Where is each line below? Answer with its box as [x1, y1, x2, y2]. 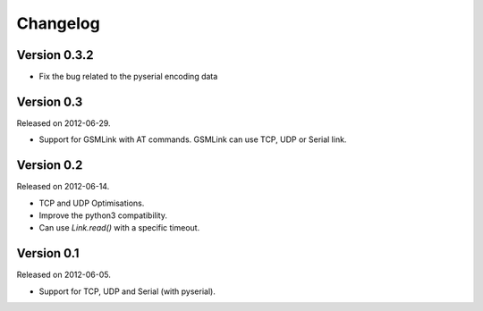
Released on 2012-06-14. [16, 181, 110, 192]
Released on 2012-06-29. [16, 117, 111, 129]
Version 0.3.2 [16, 47, 94, 63]
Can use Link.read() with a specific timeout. [38, 223, 200, 233]
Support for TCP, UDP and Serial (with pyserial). [38, 286, 216, 297]
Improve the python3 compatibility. [38, 210, 167, 221]
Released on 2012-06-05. [16, 269, 111, 281]
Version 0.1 [16, 246, 80, 261]
